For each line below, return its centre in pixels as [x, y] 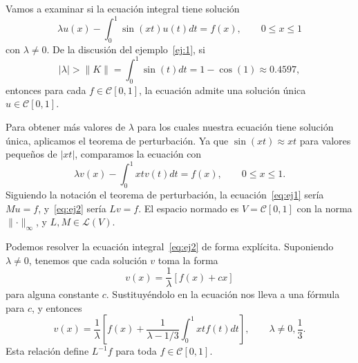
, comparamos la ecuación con [138, 154]
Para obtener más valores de [66, 126]
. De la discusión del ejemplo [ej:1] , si [126, 49]
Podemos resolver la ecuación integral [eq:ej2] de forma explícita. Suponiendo [170, 246]
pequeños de [31, 154]
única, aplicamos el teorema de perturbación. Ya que [117, 140]
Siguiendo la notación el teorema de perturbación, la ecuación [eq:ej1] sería [165, 195]
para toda [136, 351]
